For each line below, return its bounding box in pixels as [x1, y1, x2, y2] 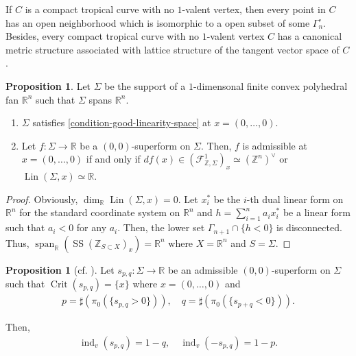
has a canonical [277, 29, 342, 43]
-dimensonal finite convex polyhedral [193, 78, 348, 93]
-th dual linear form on [246, 191, 344, 206]
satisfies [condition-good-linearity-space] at [32, 115, 211, 130]
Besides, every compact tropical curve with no [5, 29, 199, 43]
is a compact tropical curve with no [25, 2, 174, 16]
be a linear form [283, 205, 351, 219]
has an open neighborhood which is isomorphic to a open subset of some [5, 15, 310, 29]
